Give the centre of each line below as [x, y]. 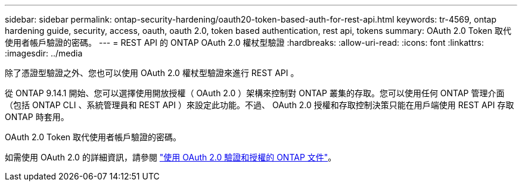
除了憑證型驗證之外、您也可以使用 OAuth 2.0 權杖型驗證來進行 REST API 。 [152, 73]
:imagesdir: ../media [44, 53]
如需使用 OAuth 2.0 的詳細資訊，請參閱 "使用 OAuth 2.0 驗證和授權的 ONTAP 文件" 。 [171, 157]
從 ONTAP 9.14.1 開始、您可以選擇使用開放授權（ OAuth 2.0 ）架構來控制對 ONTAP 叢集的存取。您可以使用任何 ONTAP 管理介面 [255, 93]
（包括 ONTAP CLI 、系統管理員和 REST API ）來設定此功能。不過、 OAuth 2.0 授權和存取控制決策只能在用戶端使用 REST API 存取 [260, 105]
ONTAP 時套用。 [37, 117]
